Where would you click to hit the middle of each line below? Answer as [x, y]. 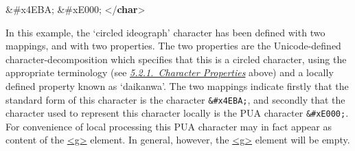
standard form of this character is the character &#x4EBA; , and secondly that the [175, 99]
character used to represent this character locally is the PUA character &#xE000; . [177, 113]
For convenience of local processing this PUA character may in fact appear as [169, 126]
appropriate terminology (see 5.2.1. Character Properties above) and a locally [170, 72]
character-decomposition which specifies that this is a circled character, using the [176, 59]
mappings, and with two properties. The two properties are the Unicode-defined [173, 46]
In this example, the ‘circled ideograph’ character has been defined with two [165, 32]
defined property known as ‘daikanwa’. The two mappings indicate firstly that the [177, 85]
